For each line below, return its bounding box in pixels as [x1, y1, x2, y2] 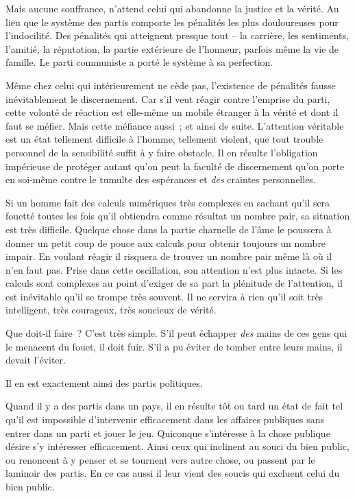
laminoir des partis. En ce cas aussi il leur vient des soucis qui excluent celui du [5, 466, 340, 480]
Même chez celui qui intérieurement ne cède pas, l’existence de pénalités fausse [5, 78, 336, 92]
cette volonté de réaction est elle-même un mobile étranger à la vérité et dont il [5, 105, 339, 119]
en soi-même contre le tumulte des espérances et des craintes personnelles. [5, 172, 316, 187]
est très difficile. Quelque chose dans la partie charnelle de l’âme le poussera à [5, 222, 332, 236]
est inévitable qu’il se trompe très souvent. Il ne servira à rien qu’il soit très [5, 289, 323, 303]
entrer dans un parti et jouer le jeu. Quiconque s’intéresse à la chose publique [5, 425, 330, 440]
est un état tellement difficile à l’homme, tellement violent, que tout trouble [5, 132, 323, 146]
